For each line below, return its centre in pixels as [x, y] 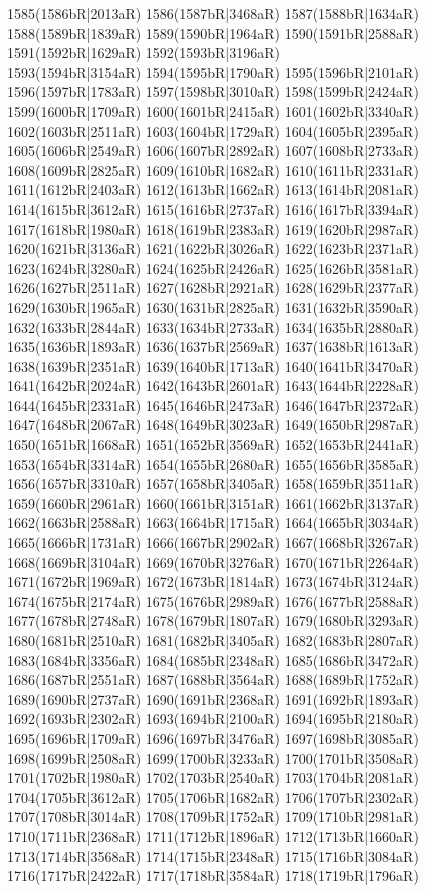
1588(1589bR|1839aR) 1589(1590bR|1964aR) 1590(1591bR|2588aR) [213, 32]
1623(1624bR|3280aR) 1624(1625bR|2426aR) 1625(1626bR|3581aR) [213, 267]
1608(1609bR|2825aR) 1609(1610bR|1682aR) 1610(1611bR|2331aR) [213, 169]
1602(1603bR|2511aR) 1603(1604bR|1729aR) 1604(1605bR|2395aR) [213, 130]
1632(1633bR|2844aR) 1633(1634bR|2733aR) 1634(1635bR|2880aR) [213, 326]
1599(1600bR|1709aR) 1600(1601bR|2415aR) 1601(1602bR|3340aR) [213, 110]
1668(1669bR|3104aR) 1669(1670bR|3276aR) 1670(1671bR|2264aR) [213, 561]
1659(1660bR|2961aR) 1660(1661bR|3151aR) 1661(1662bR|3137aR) [213, 502]
